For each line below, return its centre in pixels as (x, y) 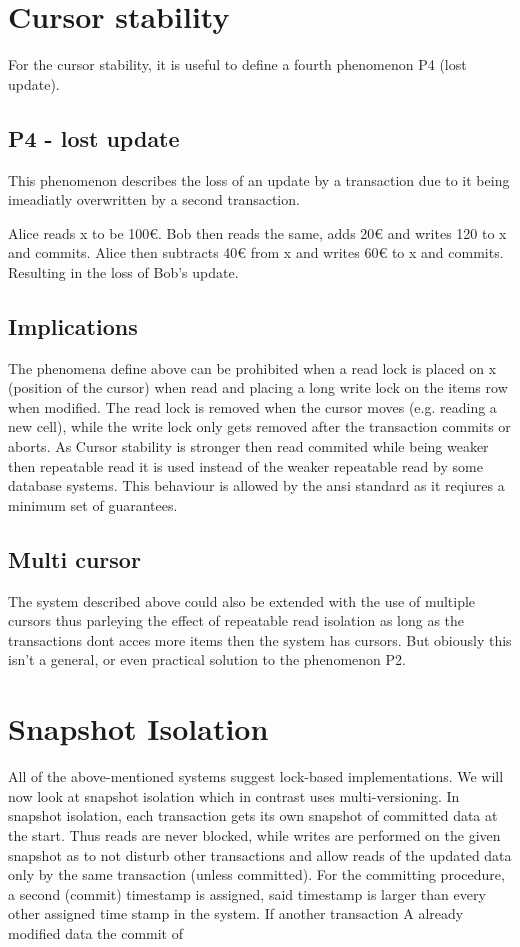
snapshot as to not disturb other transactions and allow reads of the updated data (260, 854)
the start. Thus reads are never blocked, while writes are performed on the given (254, 834)
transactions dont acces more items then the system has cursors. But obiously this (260, 639)
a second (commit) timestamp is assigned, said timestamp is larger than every (247, 893)
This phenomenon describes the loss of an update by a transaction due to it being (259, 179)
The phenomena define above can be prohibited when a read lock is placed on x (252, 367)
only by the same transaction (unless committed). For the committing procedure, (256, 874)
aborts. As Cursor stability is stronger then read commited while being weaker (248, 446)
